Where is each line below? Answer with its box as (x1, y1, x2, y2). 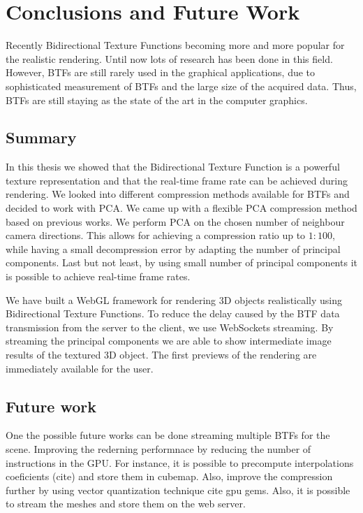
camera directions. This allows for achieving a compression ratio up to (6, 228, 306, 243)
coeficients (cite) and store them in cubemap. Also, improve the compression (6, 469, 333, 484)
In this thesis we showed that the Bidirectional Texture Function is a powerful (6, 159, 340, 174)
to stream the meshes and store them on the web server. (6, 496, 246, 511)
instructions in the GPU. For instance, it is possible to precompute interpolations (6, 455, 354, 470)
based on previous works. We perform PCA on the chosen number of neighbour (6, 214, 345, 229)
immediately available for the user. (6, 361, 154, 375)
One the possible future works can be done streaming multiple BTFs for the (6, 428, 330, 442)
